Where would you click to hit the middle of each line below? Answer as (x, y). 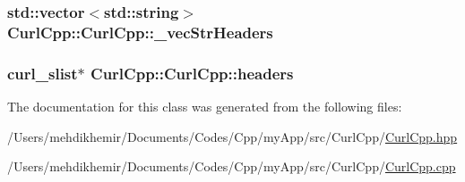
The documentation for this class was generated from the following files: (205, 106)
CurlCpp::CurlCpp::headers (192, 73)
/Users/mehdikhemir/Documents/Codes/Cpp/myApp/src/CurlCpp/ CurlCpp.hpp (232, 136)
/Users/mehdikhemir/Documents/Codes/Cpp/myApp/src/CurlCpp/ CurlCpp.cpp (232, 166)
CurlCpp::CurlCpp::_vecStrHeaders (140, 32)
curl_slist (43, 73)
